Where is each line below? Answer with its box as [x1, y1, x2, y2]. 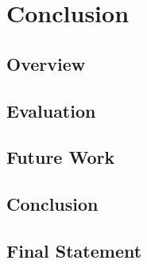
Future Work [6, 145, 115, 169]
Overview [6, 51, 86, 76]
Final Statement [6, 238, 142, 262]
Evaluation [6, 98, 96, 122]
